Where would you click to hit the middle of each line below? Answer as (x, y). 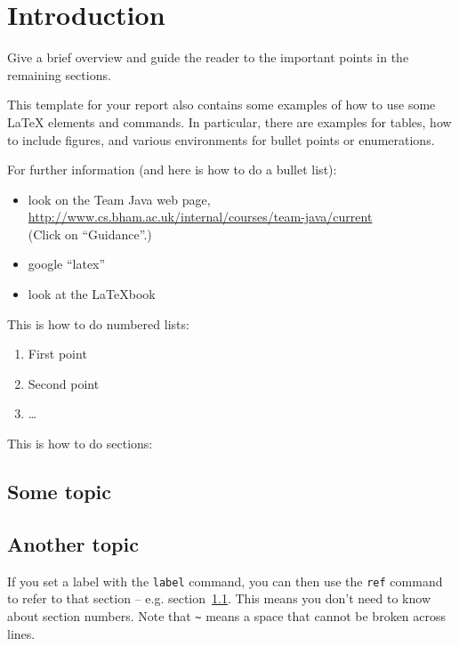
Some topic (60, 492)
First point (57, 354)
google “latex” (67, 264)
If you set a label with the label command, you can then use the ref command (225, 581)
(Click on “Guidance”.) (90, 234)
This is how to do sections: (80, 444)
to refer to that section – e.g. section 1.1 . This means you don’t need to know (219, 598)
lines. (21, 633)
